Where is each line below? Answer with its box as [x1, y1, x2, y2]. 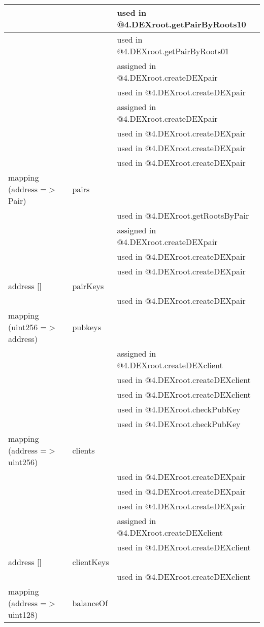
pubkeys [72, 321, 101, 333]
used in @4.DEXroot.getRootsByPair [117, 210, 249, 221]
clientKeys [72, 556, 109, 568]
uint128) [8, 609, 38, 620]
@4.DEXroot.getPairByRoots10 [117, 18, 246, 30]
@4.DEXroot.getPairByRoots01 [117, 45, 229, 57]
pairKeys [72, 280, 104, 292]
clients [72, 444, 95, 456]
